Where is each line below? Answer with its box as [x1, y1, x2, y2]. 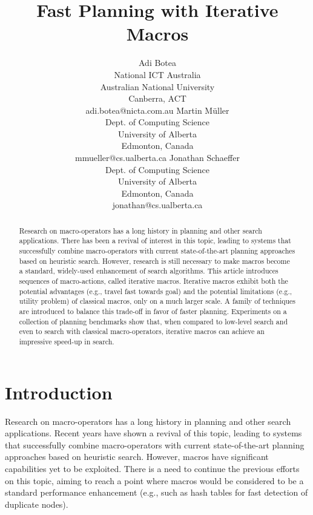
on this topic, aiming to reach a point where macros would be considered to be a [5, 474, 304, 487]
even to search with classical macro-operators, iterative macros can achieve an [19, 326, 265, 336]
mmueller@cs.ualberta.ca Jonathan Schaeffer [75, 151, 240, 164]
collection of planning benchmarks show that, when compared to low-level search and [19, 316, 288, 326]
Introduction [5, 379, 113, 404]
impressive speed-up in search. [19, 336, 114, 347]
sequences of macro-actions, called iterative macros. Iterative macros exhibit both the [19, 276, 288, 286]
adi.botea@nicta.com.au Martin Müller [85, 103, 229, 116]
